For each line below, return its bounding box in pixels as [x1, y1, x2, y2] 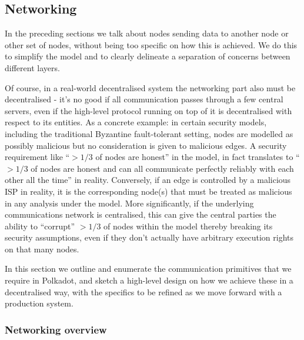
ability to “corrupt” [5, 219, 75, 232]
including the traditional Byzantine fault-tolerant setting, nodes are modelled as [5, 127, 293, 139]
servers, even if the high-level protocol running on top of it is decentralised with [5, 104, 292, 116]
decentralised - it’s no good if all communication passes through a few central [5, 93, 283, 105]
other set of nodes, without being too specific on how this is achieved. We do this [5, 38, 298, 51]
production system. [5, 297, 74, 309]
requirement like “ [5, 151, 70, 163]
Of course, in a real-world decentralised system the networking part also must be [5, 81, 296, 94]
